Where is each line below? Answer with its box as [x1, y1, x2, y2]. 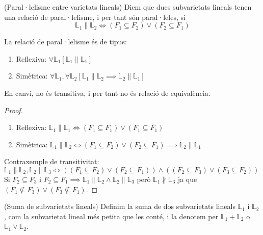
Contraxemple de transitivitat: [4, 156, 99, 167]
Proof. [4, 105, 23, 115]
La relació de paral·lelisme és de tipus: [4, 36, 127, 47]
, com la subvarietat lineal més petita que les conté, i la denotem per [4, 211, 219, 221]
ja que [177, 173, 197, 184]
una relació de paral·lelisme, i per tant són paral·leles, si [4, 11, 186, 22]
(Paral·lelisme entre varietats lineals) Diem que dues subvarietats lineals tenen [4, 2, 252, 12]
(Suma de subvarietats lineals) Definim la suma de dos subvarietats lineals [4, 201, 235, 212]
